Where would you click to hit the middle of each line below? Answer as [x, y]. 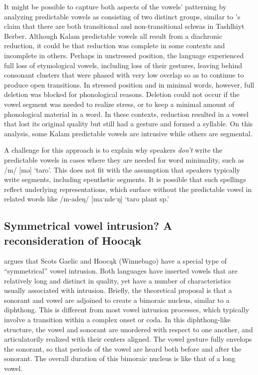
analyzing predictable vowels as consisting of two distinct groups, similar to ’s [122, 16]
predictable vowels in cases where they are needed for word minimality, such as [124, 159]
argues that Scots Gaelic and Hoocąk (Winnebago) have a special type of [115, 261]
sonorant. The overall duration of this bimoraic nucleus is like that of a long [120, 358]
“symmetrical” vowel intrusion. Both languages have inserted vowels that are [121, 271]
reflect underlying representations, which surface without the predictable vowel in [128, 189]
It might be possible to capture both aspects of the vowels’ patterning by [115, 6]
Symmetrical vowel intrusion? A [88, 226]
